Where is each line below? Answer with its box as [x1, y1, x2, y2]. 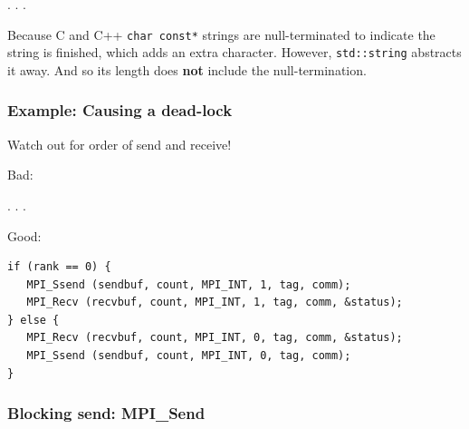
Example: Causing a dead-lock [7, 99, 233, 122]
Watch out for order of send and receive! [7, 134, 232, 153]
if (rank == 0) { [7, 260, 111, 274]
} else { [7, 313, 60, 327]
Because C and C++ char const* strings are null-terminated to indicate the [7, 24, 435, 44]
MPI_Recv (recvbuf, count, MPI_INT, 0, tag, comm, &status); [26, 331, 403, 345]
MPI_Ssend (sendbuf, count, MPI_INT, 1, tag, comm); [26, 278, 351, 291]
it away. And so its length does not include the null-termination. [7, 60, 367, 79]
